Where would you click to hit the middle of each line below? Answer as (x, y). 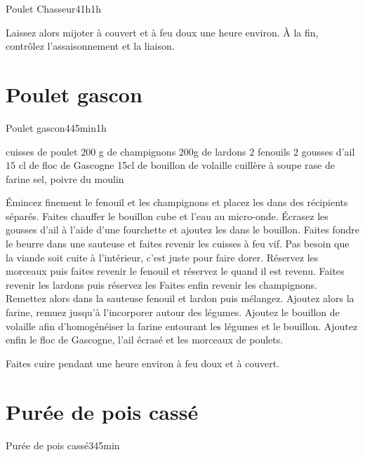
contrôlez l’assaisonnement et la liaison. (90, 46)
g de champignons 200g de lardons (172, 151)
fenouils (274, 151)
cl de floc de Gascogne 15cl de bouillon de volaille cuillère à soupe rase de (177, 165)
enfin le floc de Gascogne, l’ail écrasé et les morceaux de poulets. (145, 340)
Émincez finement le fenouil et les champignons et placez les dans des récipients (177, 202)
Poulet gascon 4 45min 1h (56, 127)
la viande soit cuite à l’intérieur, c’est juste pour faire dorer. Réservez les (162, 257)
